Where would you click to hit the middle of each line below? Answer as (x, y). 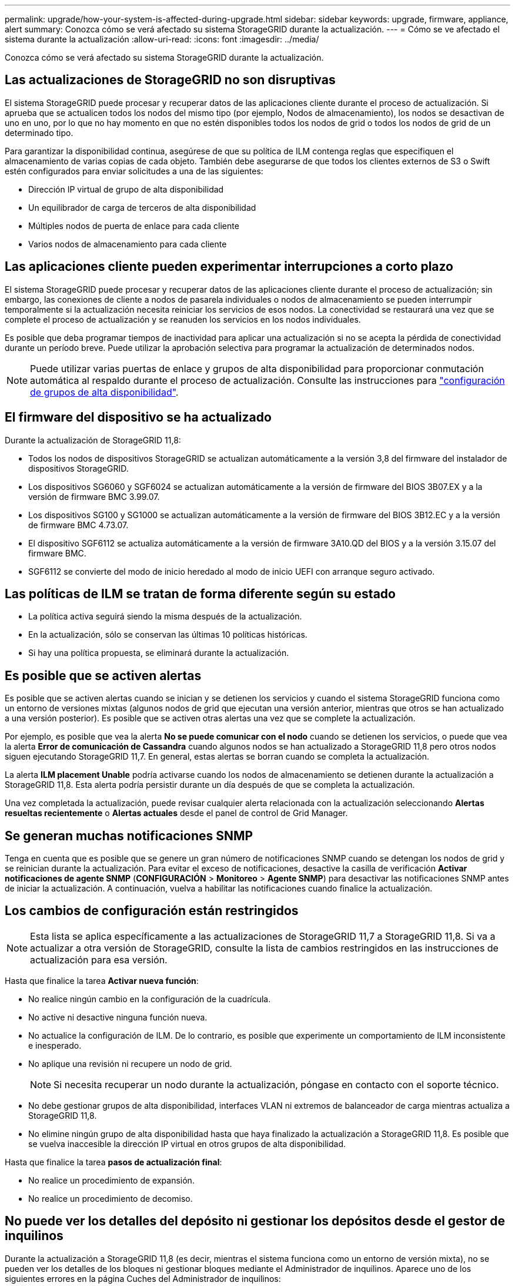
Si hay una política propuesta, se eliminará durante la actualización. (159, 653)
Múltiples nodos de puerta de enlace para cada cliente (134, 226)
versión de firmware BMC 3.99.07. (94, 496)
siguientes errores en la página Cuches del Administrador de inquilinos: (143, 1278)
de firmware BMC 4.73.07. (78, 525)
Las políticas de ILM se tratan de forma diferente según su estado (200, 594)
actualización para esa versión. (99, 959)
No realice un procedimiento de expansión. (111, 1180)
